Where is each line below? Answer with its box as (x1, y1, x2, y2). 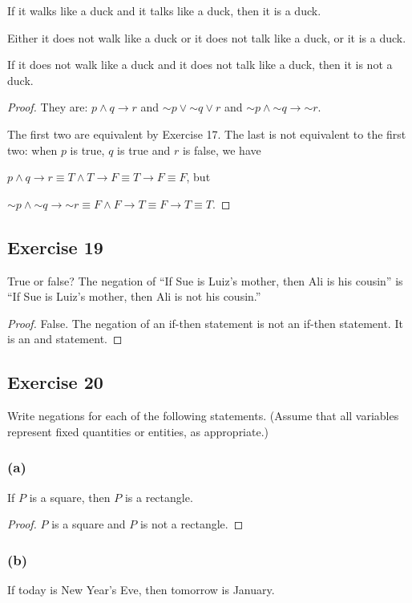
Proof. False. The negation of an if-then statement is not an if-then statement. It (7, 314, 403, 331)
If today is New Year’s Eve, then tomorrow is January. (7, 581, 275, 597)
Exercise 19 (7, 234, 103, 259)
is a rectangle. (124, 488, 193, 505)
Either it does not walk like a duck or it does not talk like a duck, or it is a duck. (7, 29, 406, 46)
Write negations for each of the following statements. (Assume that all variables (7, 407, 399, 424)
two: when (7, 141, 58, 158)
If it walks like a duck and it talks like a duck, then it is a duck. (7, 2, 321, 18)
